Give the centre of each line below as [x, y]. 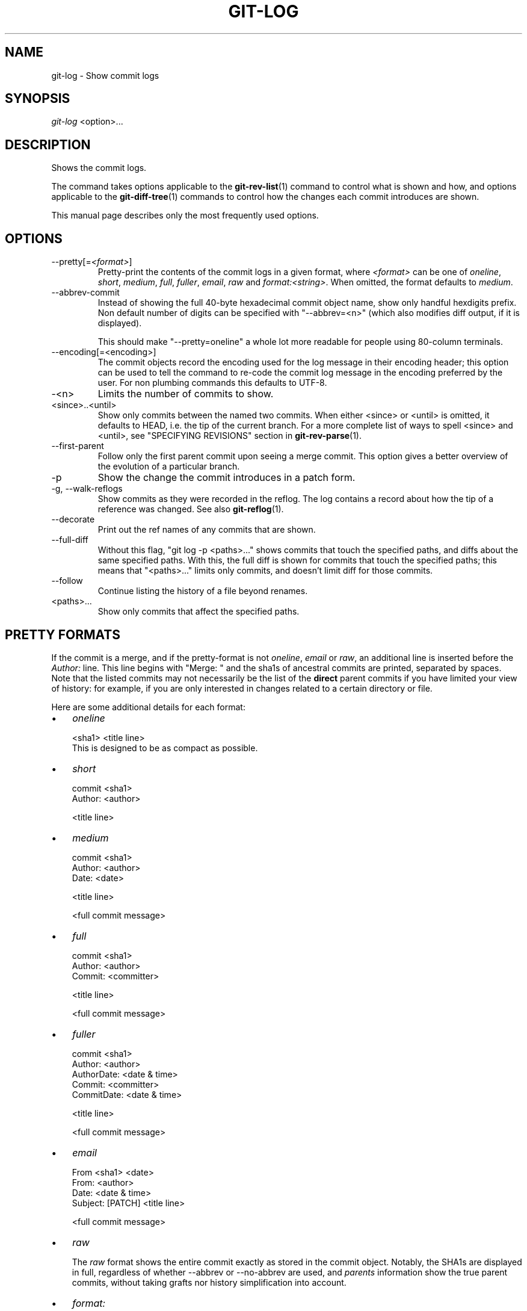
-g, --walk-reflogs [87, 489]
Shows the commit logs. [99, 168]
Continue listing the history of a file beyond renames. [203, 591]
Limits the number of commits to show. [186, 394]
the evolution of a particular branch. [169, 466]
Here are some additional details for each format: [148, 707]
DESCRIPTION [48, 144]
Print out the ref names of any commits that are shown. [207, 530]
